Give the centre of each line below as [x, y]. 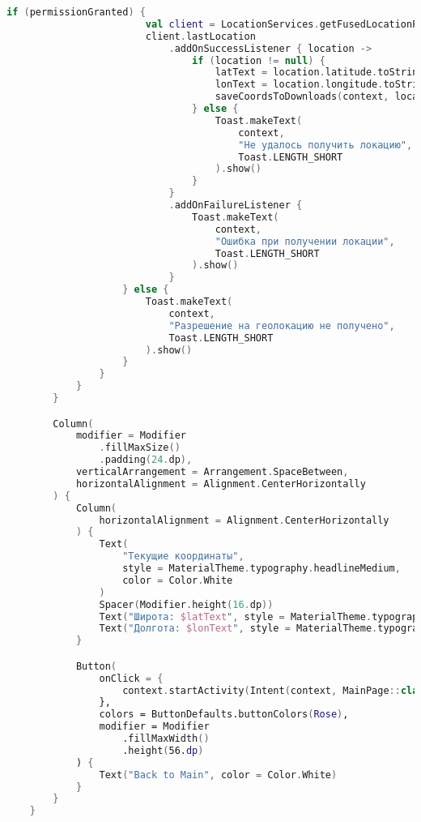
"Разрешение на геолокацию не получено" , [282, 325]
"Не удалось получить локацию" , [325, 145]
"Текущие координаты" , [183, 557]
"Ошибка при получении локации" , [305, 241]
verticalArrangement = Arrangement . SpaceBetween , [212, 472]
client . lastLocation [200, 36]
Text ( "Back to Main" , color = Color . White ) [218, 775]
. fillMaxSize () [140, 448]
